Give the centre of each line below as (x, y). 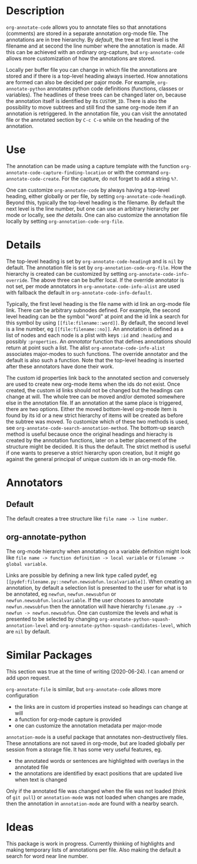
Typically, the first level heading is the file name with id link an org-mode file (98, 303)
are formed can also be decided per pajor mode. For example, (81, 82)
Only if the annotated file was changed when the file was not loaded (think (96, 791)
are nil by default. (29, 631)
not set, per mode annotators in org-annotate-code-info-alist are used (93, 286)
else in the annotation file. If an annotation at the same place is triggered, (95, 403)
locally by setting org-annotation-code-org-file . (65, 221)
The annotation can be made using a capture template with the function (93, 166)
